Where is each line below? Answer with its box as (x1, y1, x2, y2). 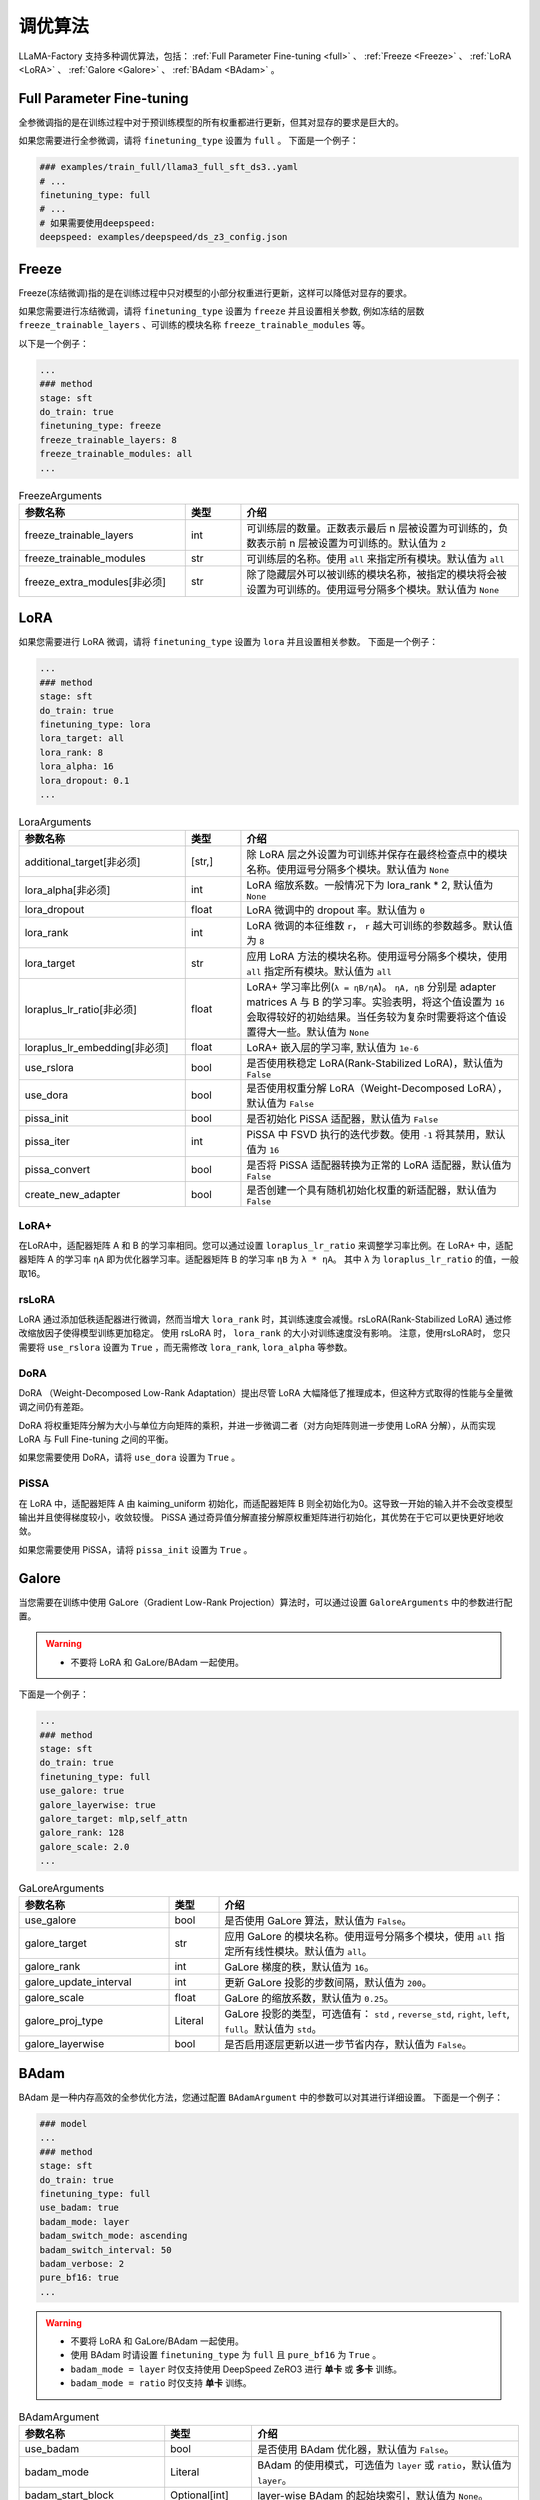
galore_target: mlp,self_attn (39, 1813, 188, 1824)
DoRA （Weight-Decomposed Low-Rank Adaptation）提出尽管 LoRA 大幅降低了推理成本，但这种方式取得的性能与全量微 (18, 1386, 514, 1399)
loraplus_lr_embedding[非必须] (24, 1041, 169, 1055)
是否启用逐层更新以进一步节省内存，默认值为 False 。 (224, 2038, 472, 2052)
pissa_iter (24, 1135, 70, 1149)
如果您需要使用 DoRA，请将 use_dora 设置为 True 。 (18, 1451, 241, 1464)
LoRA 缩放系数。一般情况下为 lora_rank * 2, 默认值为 (246, 878, 494, 892)
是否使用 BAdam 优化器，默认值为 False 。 (256, 2442, 455, 2456)
